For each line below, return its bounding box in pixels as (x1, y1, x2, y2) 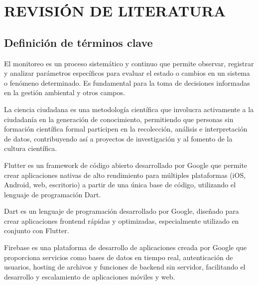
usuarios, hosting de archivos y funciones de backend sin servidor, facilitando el (4, 262, 246, 272)
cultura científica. (4, 143, 57, 153)
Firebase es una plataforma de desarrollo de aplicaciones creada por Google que (4, 242, 247, 253)
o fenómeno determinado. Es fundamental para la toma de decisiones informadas (4, 77, 250, 88)
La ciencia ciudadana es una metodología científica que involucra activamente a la (4, 104, 254, 114)
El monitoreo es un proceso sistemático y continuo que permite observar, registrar (4, 58, 254, 68)
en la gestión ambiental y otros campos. (4, 87, 125, 98)
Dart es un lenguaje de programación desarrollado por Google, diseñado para (4, 206, 239, 216)
